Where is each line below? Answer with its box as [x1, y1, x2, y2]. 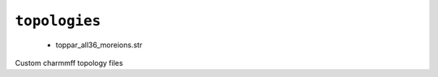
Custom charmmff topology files [15, 58, 123, 67]
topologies [15, 12, 101, 30]
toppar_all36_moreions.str [55, 40, 143, 50]
